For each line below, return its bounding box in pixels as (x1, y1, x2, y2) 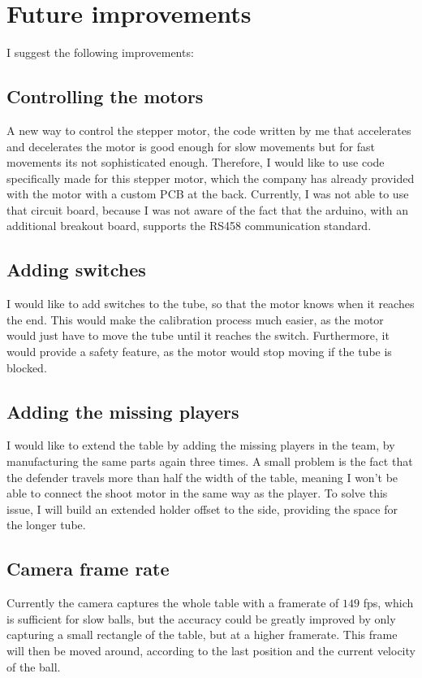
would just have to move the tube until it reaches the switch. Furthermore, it (6, 327, 390, 344)
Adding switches (6, 257, 146, 282)
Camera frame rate (6, 556, 170, 581)
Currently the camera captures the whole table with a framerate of (6, 594, 339, 611)
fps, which (363, 594, 414, 611)
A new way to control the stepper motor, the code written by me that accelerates (6, 121, 411, 138)
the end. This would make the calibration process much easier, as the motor (6, 311, 384, 328)
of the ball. (6, 658, 61, 675)
